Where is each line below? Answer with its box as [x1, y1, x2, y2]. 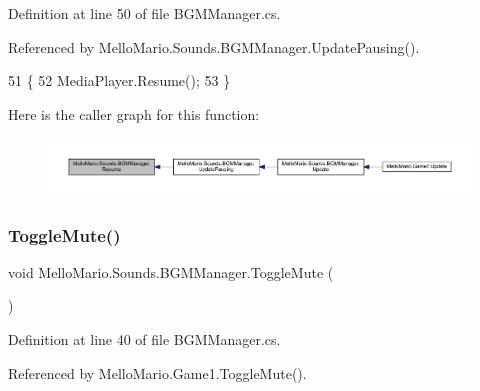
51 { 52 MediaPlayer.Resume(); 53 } [8, 70, 231, 91]
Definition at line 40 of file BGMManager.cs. [8, 328, 281, 349]
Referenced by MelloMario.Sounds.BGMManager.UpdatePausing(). [8, 36, 420, 57]
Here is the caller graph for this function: [8, 103, 260, 124]
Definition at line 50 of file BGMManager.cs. [8, 3, 281, 23]
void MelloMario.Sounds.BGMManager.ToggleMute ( [8, 261, 334, 282]
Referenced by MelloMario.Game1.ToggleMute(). [8, 362, 307, 383]
